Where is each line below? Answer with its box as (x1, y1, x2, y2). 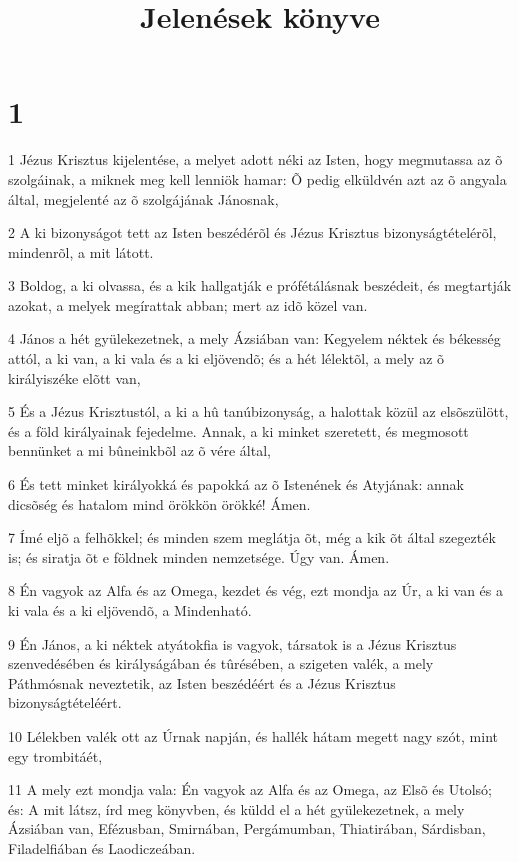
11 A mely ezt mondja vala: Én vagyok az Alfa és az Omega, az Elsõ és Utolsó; (8, 779, 492, 800)
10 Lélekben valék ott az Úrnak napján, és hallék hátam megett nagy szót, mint (8, 725, 498, 746)
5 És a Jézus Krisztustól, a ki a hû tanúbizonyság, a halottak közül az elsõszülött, (8, 401, 509, 422)
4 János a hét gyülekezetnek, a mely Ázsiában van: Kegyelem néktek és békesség (8, 328, 501, 349)
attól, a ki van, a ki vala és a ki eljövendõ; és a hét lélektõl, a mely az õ (8, 348, 445, 369)
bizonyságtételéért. (8, 692, 122, 713)
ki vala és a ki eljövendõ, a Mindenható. (8, 600, 252, 620)
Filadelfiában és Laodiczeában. (8, 837, 196, 858)
